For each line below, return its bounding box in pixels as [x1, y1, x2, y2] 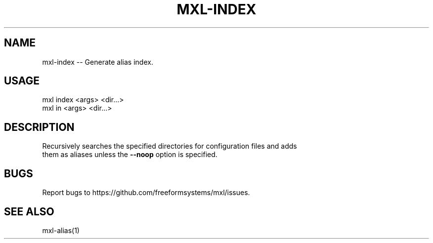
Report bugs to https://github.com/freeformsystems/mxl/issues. [42, 188, 250, 197]
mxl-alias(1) [42, 226, 80, 235]
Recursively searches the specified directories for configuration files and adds [42, 142, 297, 151]
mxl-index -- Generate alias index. [42, 57, 153, 66]
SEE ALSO [4, 205, 54, 218]
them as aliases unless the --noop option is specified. [42, 150, 217, 159]
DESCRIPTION [4, 121, 75, 133]
